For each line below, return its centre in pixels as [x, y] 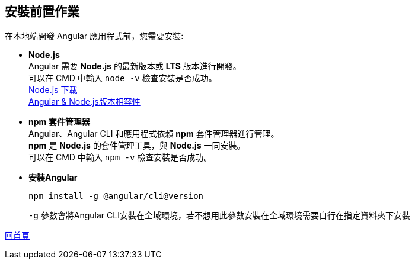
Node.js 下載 [53, 90]
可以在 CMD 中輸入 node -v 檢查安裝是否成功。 [123, 78]
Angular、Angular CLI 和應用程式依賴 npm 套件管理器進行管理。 [154, 134]
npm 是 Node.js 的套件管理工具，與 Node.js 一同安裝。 [137, 146]
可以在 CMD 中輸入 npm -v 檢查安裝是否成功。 [120, 157]
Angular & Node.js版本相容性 [84, 102]
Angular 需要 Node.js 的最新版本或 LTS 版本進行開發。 [135, 66]
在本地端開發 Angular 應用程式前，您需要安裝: [94, 36]
